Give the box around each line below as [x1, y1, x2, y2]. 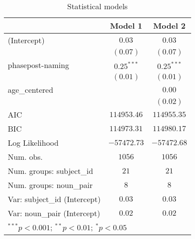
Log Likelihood [8, 137, 59, 148]
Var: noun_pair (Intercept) [8, 207, 100, 219]
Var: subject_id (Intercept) [8, 193, 101, 205]
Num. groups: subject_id [8, 165, 93, 176]
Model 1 [110, 20, 142, 31]
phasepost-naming [8, 59, 69, 70]
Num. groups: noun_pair [8, 179, 93, 190]
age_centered [8, 84, 53, 95]
